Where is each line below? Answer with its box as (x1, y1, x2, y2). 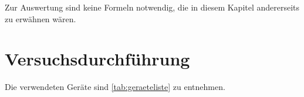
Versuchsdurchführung (5, 47, 190, 71)
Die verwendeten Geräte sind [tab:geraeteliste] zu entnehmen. (5, 81, 225, 93)
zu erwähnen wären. (5, 12, 76, 25)
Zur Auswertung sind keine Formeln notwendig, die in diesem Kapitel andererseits (5, 1, 300, 13)
